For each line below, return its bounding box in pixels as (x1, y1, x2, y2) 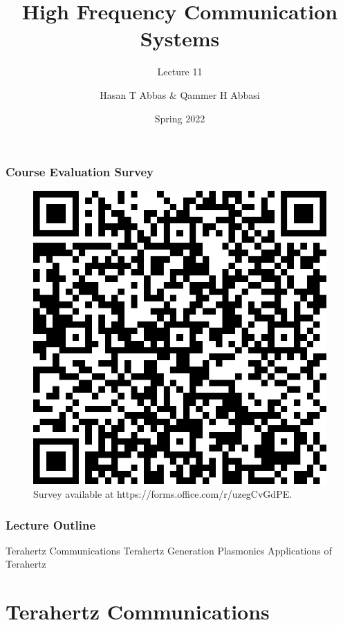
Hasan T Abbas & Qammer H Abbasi (100, 87, 260, 102)
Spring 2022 (154, 111, 205, 125)
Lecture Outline (6, 516, 96, 533)
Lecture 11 (157, 64, 203, 79)
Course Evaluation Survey (6, 163, 154, 180)
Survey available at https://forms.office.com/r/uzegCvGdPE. (33, 486, 293, 501)
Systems (140, 24, 220, 53)
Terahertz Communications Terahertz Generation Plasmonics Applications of (6, 543, 332, 557)
